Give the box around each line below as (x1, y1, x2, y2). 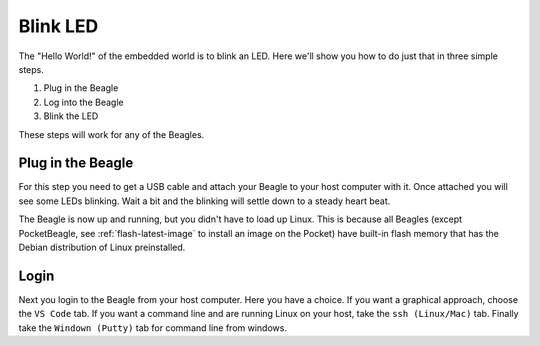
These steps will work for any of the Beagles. (18, 128, 205, 140)
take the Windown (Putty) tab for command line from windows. (18, 321, 287, 334)
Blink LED (18, 15, 99, 37)
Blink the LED (43, 110, 99, 122)
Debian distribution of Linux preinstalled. (18, 241, 186, 253)
